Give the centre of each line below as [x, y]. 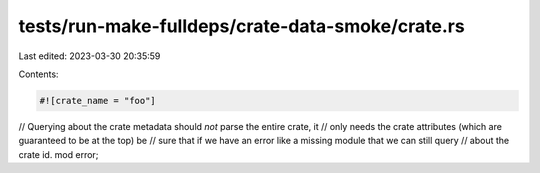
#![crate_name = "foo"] [98, 100]
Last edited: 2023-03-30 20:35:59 [89, 56]
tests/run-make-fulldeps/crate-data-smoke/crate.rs [241, 26]
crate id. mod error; [58, 154]
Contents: [38, 74]
